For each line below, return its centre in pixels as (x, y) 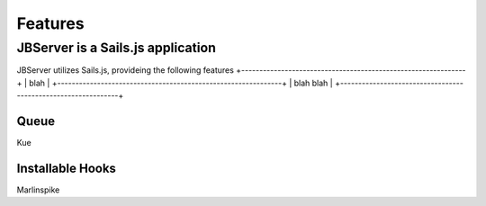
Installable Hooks (67, 168)
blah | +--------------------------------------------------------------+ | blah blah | (180, 83)
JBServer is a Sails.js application (116, 48)
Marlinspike (38, 190)
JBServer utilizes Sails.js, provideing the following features (125, 70)
